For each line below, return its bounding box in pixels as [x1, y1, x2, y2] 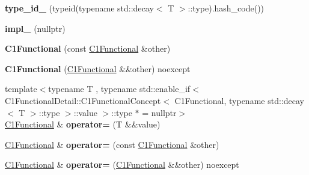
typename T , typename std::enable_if [48, 82, 191, 95]
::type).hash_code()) [188, 2, 265, 14]
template [5, 82, 37, 95]
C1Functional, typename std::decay [174, 94, 304, 106]
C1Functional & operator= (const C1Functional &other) [5, 138, 219, 150]
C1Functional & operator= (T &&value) [5, 118, 161, 130]
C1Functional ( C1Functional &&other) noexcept [5, 62, 191, 75]
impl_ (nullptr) [5, 22, 66, 34]
